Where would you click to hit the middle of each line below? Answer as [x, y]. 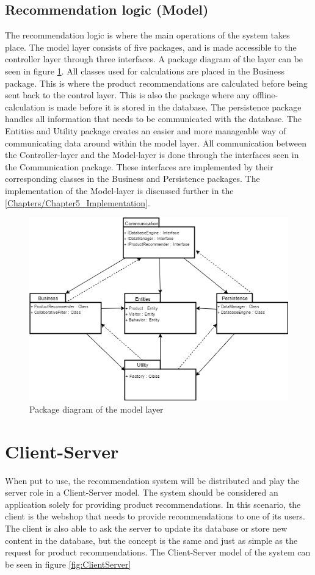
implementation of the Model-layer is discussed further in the [119, 190]
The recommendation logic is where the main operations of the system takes [147, 35]
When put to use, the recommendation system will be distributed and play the [152, 480]
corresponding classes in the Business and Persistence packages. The [132, 179]
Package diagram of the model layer [96, 409]
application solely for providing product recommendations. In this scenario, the [153, 504]
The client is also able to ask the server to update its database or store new [146, 528]
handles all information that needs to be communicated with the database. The [153, 119]
